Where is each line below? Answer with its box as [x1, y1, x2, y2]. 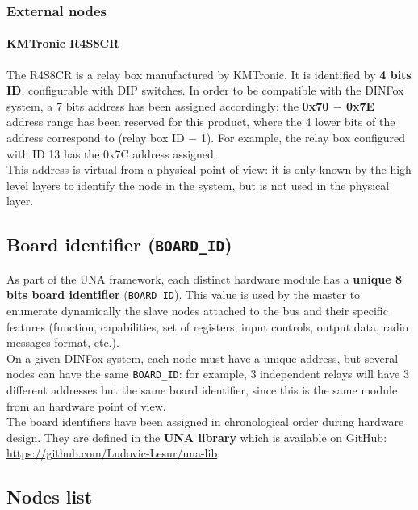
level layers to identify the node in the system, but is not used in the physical [6, 176, 390, 193]
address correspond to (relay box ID [6, 129, 185, 146]
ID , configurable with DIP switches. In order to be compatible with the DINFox [6, 82, 404, 99]
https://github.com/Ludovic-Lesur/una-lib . [6, 445, 221, 462]
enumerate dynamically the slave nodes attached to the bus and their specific [6, 302, 388, 319]
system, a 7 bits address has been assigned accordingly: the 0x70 [6, 97, 329, 114]
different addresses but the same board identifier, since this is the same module [6, 381, 398, 398]
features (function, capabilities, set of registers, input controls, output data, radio [6, 318, 408, 335]
